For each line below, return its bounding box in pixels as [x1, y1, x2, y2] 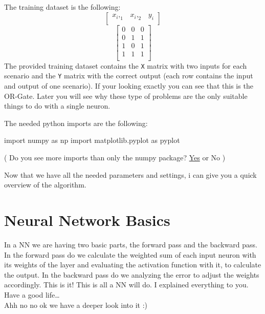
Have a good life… [4, 289, 60, 300]
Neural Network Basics [4, 210, 170, 230]
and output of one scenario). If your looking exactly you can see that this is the [4, 80, 253, 91]
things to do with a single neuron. [4, 100, 111, 111]
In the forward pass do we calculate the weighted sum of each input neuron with [4, 249, 256, 260]
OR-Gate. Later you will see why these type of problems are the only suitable [4, 90, 248, 101]
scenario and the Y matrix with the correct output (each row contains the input [4, 70, 253, 81]
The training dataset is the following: [4, 2, 121, 12]
